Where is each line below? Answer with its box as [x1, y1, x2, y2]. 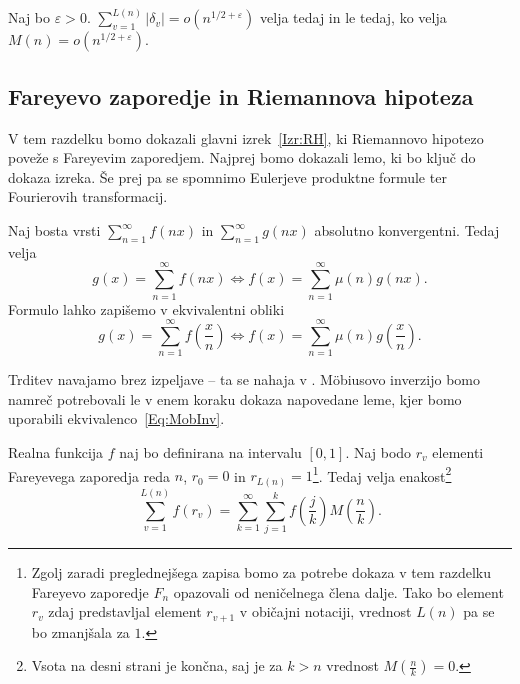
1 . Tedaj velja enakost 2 [312, 462, 452, 486]
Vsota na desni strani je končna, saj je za [31, 655, 283, 676]
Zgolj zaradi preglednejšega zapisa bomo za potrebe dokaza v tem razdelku [31, 561, 491, 582]
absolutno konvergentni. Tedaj [314, 220, 500, 241]
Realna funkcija [8, 442, 104, 463]
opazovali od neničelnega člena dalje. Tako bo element [173, 581, 504, 602]
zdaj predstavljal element [48, 601, 202, 622]
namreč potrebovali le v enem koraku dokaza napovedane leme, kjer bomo [8, 388, 462, 409]
